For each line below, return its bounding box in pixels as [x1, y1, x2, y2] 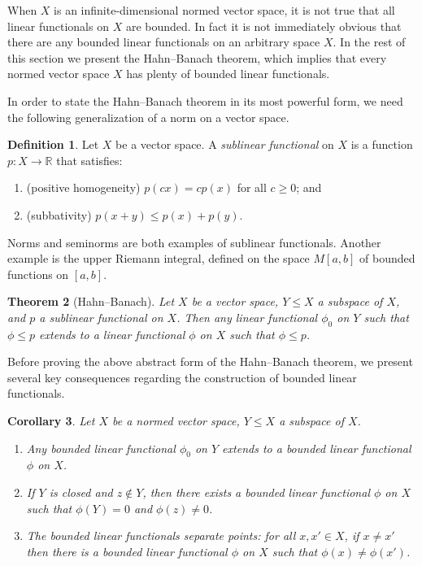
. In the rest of [333, 33, 406, 50]
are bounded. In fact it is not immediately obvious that [125, 17, 402, 34]
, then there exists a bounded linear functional [142, 484, 370, 501]
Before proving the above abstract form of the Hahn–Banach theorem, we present [7, 353, 413, 370]
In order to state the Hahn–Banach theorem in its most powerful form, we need [7, 92, 403, 109]
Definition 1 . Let [7, 136, 99, 153]
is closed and [49, 484, 113, 501]
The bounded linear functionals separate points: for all [26, 527, 296, 544]
